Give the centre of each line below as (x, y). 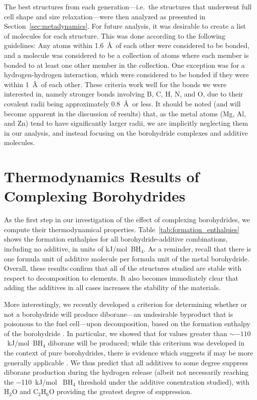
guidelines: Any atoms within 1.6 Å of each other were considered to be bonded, (127, 45)
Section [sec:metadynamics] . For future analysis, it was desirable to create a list (125, 26)
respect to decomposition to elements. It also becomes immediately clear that (121, 277)
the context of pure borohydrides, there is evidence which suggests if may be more (128, 352)
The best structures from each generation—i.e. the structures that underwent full (128, 6)
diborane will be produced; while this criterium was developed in (146, 343)
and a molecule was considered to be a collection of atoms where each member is (127, 55)
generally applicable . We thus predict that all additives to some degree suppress (126, 362)
